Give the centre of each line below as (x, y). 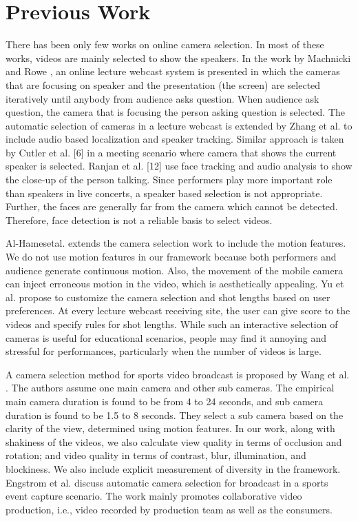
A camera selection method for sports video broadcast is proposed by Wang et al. (178, 374)
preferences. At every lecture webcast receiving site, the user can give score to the (178, 310)
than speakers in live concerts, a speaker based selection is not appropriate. (164, 193)
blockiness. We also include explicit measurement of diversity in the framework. (173, 468)
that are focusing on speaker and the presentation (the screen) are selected (163, 84)
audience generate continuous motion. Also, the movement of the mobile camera (175, 270)
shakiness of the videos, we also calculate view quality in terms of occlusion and (174, 441)
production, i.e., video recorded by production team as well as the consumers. (169, 509)
